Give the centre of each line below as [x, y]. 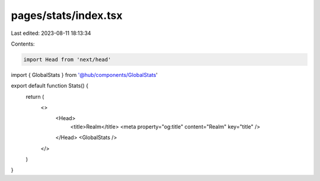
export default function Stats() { [50, 86]
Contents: [23, 44]
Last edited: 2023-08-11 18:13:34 [51, 33]
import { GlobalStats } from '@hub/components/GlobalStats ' [84, 75]
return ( [35, 96]
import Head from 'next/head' [67, 59]
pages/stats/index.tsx [67, 15]
